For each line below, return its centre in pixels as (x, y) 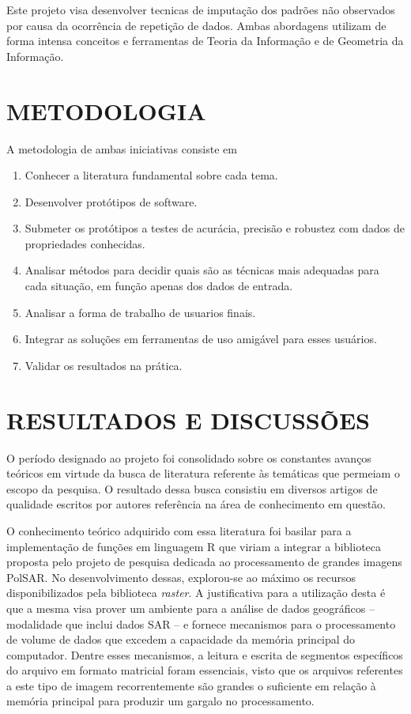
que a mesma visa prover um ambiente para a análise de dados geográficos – (190, 608)
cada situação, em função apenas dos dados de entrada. (159, 286)
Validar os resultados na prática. (104, 365)
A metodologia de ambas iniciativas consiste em (122, 148)
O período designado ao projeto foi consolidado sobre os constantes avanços (189, 457)
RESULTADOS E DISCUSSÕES (189, 419)
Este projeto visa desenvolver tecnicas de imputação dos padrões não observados (201, 9)
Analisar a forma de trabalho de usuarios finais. (140, 312)
